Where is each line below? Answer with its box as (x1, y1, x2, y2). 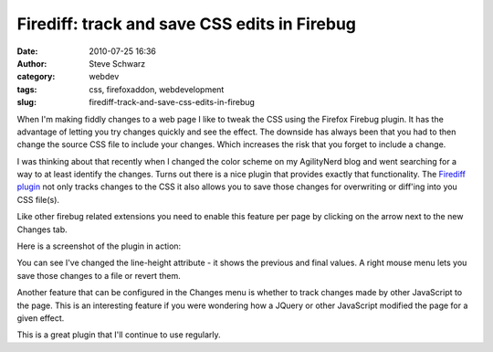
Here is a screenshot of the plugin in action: (16, 240, 182, 251)
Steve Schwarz (89, 58, 146, 69)
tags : (16, 83, 37, 95)
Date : (16, 46, 38, 57)
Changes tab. (16, 224, 68, 235)
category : (16, 71, 56, 82)
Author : (16, 58, 47, 69)
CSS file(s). (16, 194, 59, 205)
